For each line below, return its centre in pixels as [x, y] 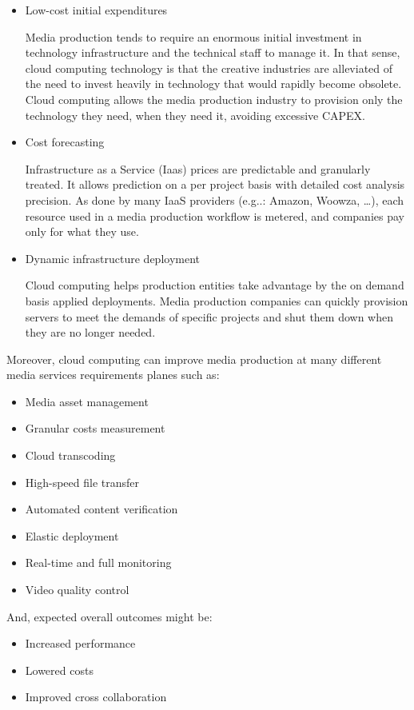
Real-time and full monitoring [98, 562]
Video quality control [77, 590]
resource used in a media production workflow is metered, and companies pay [215, 215]
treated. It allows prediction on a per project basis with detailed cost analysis [215, 184]
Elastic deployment [72, 535]
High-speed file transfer [82, 482]
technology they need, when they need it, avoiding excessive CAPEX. [195, 115]
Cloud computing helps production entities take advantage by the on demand [215, 285]
